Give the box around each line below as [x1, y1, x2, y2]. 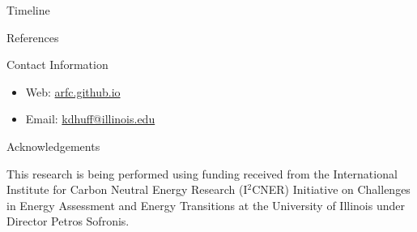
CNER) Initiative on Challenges [252, 181, 411, 198]
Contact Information [6, 56, 109, 73]
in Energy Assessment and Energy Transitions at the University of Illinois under [6, 196, 405, 213]
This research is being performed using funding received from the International [6, 165, 398, 182]
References [6, 28, 59, 45]
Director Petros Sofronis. [6, 213, 130, 230]
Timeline [6, 2, 50, 18]
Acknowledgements [6, 137, 100, 154]
